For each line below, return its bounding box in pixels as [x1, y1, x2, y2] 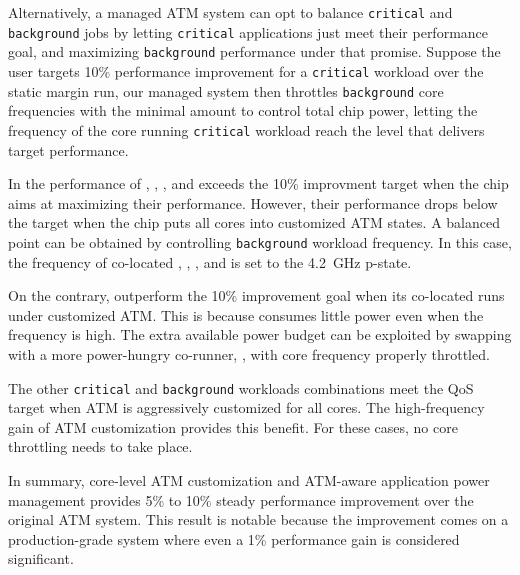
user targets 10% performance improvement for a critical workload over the [8, 60, 484, 81]
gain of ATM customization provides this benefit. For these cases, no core [8, 416, 458, 437]
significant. [8, 548, 74, 569]
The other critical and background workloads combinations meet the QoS [8, 377, 474, 398]
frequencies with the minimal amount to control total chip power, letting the [8, 100, 478, 121]
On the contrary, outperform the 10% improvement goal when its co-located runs [8, 285, 505, 306]
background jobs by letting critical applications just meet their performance [8, 21, 489, 42]
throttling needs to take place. [8, 436, 193, 457]
